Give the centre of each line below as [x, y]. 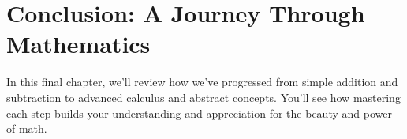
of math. [27, 128]
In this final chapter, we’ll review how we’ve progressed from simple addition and [202, 82]
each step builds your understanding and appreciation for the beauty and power [199, 113]
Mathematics [78, 44]
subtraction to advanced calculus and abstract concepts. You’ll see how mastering [203, 97]
